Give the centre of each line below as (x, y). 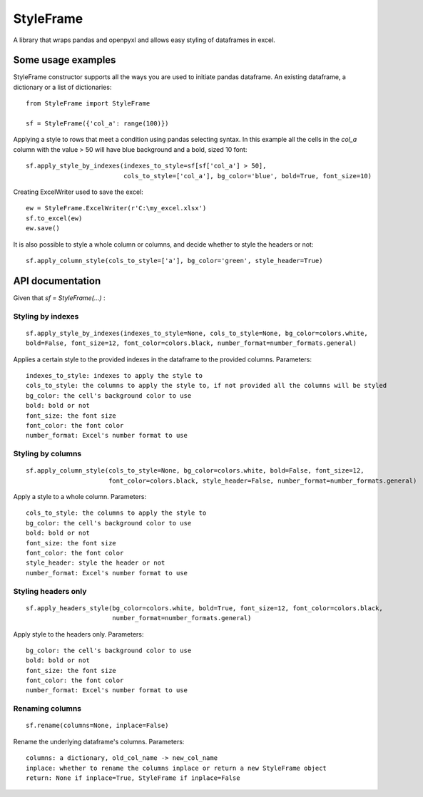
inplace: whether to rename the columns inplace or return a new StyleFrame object (177, 768)
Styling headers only (50, 591)
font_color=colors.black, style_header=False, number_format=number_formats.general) (263, 480)
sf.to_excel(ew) (54, 218)
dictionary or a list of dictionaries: (62, 87)
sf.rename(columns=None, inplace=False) (97, 726)
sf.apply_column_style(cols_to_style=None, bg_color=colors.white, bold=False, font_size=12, (195, 471)
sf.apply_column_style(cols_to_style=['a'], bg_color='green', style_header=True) (174, 261)
